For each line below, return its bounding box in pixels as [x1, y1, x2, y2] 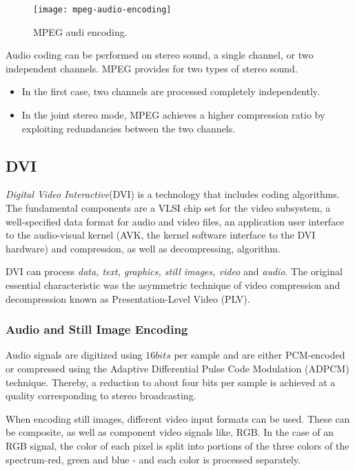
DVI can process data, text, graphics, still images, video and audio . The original [6, 264, 343, 279]
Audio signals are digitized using [6, 348, 143, 362]
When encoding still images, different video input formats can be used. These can [6, 411, 350, 425]
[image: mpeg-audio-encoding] [33, 5, 172, 14]
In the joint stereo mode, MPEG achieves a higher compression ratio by [21, 108, 325, 122]
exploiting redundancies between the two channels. [21, 121, 236, 135]
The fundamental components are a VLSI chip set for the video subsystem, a [6, 201, 331, 215]
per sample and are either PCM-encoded [174, 348, 345, 362]
